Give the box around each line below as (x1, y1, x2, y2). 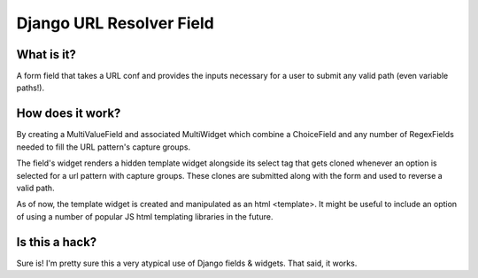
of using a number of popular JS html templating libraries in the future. (16, 211, 274, 221)
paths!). (16, 82, 44, 93)
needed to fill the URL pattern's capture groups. (16, 142, 191, 152)
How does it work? (16, 106, 121, 121)
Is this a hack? (16, 235, 97, 250)
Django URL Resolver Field (16, 13, 214, 33)
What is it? (16, 47, 77, 62)
